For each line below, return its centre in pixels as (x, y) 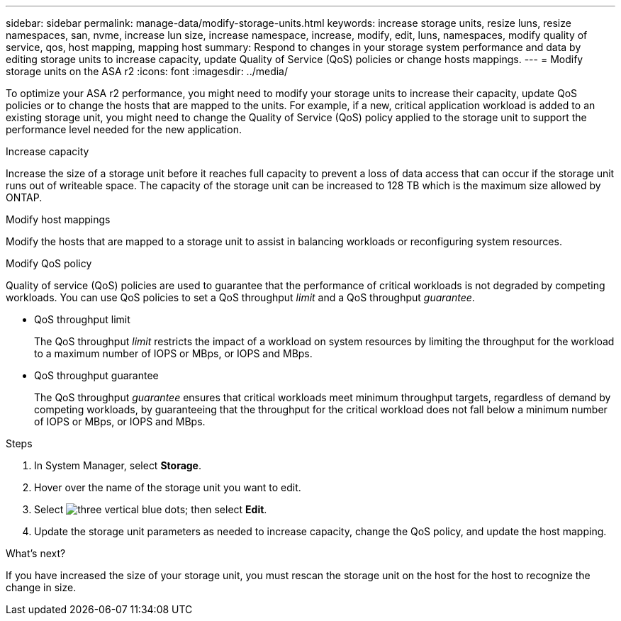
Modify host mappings (58, 219)
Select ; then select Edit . (151, 509)
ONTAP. (24, 197)
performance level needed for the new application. (124, 129)
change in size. (41, 587)
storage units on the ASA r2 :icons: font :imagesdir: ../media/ (147, 71)
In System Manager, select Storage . (118, 465)
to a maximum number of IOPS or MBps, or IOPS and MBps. (173, 353)
